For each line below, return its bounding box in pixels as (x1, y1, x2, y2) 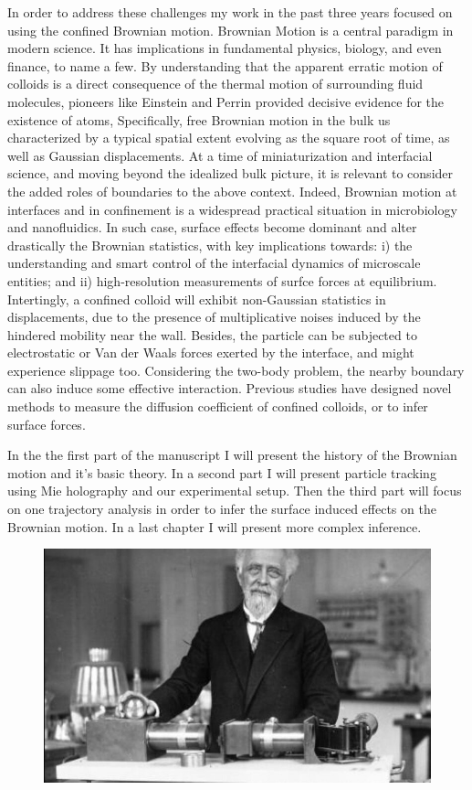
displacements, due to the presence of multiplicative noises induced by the (7, 307, 421, 326)
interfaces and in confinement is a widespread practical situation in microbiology (7, 199, 457, 219)
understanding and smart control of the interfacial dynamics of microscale (7, 253, 421, 272)
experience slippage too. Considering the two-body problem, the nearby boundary (7, 360, 465, 379)
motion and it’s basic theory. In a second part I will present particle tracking (7, 463, 436, 482)
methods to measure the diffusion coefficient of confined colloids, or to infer (7, 397, 428, 416)
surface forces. (7, 414, 86, 433)
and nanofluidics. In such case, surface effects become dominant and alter (7, 218, 417, 237)
